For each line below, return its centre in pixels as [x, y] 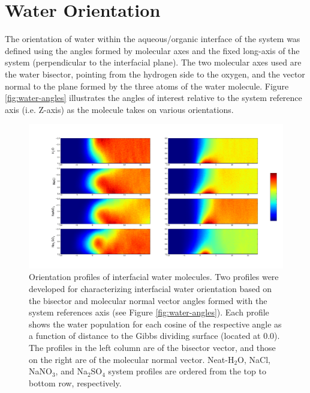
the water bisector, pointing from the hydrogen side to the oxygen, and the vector [155, 74]
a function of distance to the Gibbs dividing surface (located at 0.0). [154, 336]
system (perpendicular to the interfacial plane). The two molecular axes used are [153, 62]
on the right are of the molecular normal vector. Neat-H [132, 359]
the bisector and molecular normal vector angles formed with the [148, 300]
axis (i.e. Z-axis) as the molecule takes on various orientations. [119, 109]
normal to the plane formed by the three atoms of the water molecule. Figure [147, 86]
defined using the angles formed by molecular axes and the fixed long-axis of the [152, 50]
